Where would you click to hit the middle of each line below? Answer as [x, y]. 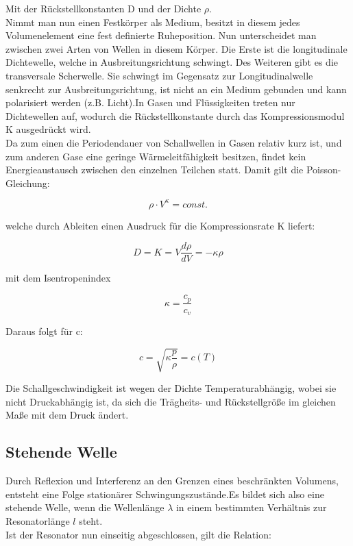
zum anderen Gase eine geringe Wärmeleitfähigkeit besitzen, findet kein [156, 156]
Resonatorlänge [38, 520]
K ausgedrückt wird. [48, 129]
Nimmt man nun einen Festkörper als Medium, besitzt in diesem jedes [153, 22]
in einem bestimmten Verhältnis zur [251, 507]
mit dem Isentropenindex [58, 278]
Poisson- [324, 170]
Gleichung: [28, 183]
